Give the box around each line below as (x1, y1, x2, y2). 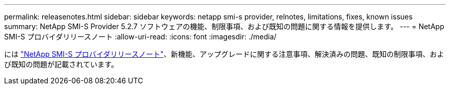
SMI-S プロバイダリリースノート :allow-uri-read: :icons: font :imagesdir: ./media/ (4, 32, 277, 41)
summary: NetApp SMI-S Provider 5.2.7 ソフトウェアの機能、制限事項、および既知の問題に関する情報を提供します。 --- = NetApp (4, 22, 444, 31)
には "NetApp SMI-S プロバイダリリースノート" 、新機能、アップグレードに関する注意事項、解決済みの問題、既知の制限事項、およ (4, 50, 444, 58)
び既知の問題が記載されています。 (4, 60, 119, 69)
